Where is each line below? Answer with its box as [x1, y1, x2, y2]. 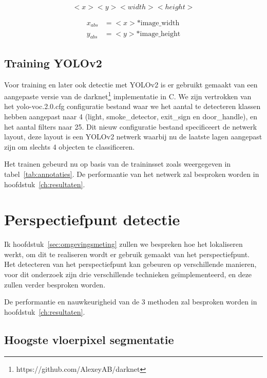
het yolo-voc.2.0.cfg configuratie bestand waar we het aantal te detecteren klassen [4, 101, 261, 112]
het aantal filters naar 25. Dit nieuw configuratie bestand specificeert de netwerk [4, 121, 257, 132]
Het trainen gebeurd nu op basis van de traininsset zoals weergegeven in [4, 158, 231, 169]
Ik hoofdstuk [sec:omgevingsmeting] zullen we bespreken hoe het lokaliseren [4, 239, 243, 249]
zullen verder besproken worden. [4, 279, 106, 290]
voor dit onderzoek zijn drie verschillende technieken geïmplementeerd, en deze [4, 269, 252, 280]
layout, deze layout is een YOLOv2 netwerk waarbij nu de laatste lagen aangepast [4, 131, 262, 142]
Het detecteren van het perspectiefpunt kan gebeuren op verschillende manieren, [4, 259, 257, 269]
